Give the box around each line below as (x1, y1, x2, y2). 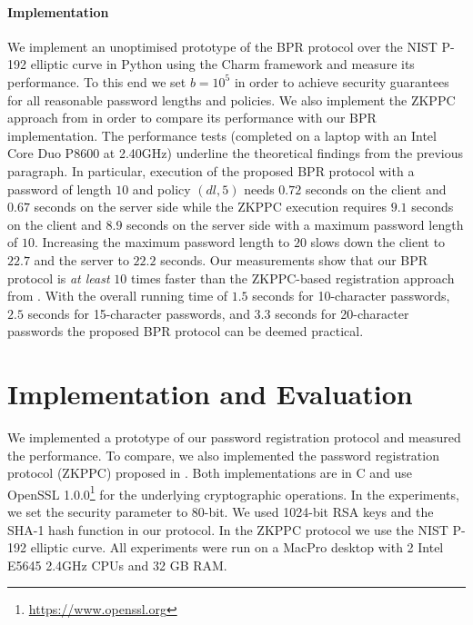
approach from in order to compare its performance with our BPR (7, 108, 377, 127)
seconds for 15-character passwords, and (27, 303, 250, 322)
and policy (132, 179, 191, 198)
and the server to (34, 250, 129, 269)
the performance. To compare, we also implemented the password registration (7, 445, 439, 464)
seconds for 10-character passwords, (252, 286, 450, 305)
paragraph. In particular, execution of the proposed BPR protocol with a (7, 161, 415, 180)
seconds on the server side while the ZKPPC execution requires (34, 197, 387, 216)
